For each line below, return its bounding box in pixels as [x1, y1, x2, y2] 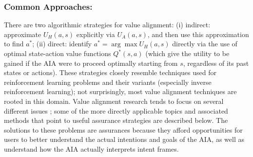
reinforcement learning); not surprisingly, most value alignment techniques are [4, 86, 237, 97]
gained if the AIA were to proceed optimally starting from [4, 58, 178, 68]
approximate [4, 29, 41, 39]
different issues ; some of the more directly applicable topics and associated [4, 105, 228, 116]
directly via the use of [172, 39, 237, 49]
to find [4, 39, 24, 49]
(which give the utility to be [145, 48, 230, 58]
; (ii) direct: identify [32, 39, 92, 49]
